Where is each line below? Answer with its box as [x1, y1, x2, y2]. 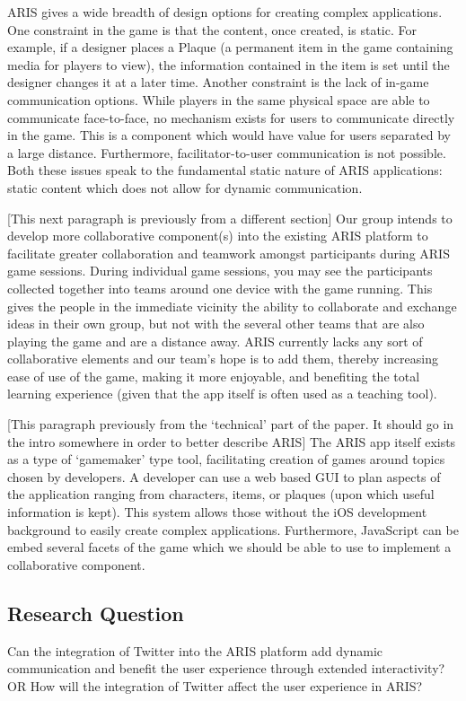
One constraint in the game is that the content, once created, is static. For [7, 20, 417, 39]
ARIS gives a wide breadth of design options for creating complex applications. [7, 3, 443, 21]
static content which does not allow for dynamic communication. [7, 178, 363, 197]
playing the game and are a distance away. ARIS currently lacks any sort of [7, 331, 423, 350]
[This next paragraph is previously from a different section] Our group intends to [7, 208, 453, 227]
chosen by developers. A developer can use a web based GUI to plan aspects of [7, 467, 441, 486]
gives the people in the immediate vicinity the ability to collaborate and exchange [7, 296, 457, 315]
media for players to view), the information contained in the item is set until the [7, 55, 450, 74]
